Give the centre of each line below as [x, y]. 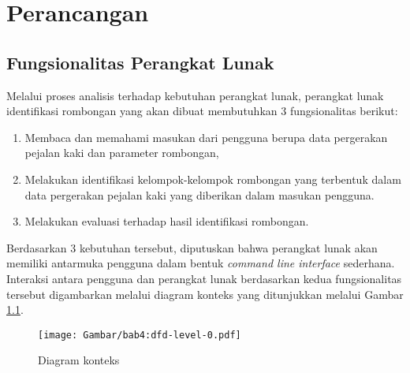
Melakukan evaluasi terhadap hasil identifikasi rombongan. [167, 221]
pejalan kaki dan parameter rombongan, [122, 153]
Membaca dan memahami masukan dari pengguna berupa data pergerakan [206, 137]
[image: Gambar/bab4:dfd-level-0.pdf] [140, 335]
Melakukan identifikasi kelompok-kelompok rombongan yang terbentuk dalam [213, 179]
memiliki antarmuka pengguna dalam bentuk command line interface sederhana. [201, 263]
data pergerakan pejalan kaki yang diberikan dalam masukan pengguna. [199, 194]
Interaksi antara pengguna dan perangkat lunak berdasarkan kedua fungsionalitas [204, 278]
